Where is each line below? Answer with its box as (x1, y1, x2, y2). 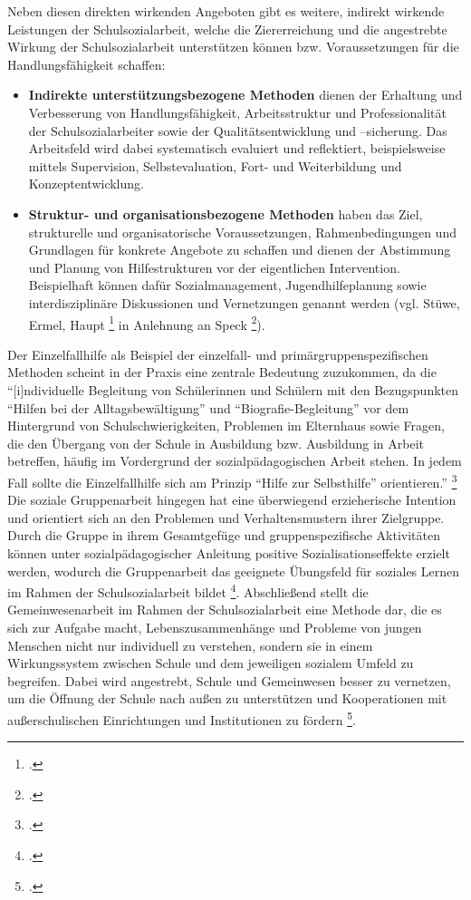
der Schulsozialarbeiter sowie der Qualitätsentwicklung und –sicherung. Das (28, 121, 447, 140)
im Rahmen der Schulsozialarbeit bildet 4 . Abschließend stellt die (7, 580, 369, 601)
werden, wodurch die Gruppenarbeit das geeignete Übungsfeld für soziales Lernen (7, 561, 460, 580)
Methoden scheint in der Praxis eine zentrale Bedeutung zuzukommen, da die (7, 363, 437, 382)
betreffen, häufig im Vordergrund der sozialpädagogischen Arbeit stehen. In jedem (7, 451, 462, 470)
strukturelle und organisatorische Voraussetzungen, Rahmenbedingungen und (28, 222, 457, 241)
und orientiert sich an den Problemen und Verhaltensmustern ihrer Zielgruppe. (7, 508, 445, 527)
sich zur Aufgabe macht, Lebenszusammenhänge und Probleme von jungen (7, 617, 422, 636)
